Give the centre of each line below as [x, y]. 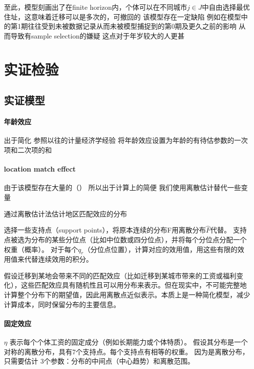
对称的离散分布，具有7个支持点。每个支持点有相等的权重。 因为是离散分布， [127, 351]
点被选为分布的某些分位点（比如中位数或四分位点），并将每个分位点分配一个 [125, 239]
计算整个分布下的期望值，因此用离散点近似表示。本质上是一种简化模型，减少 [127, 295]
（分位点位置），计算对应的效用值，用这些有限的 [161, 249]
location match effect [40, 169]
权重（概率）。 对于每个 [41, 249]
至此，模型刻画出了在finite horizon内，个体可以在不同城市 [95, 7]
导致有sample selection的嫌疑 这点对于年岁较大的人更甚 [97, 35]
